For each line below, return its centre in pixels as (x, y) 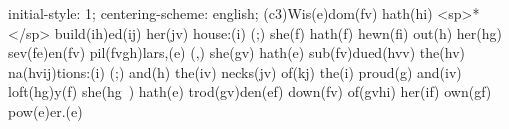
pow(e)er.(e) (45, 110)
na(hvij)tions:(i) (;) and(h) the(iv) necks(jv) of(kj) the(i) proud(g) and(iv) (235, 71)
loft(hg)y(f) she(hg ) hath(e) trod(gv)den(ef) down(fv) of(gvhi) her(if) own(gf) (250, 91)
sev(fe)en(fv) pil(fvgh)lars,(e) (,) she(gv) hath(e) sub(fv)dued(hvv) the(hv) (236, 52)
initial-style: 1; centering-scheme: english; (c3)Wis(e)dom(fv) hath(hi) (220, 13)
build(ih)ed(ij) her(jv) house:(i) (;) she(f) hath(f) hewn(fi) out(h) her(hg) (278, 32)
